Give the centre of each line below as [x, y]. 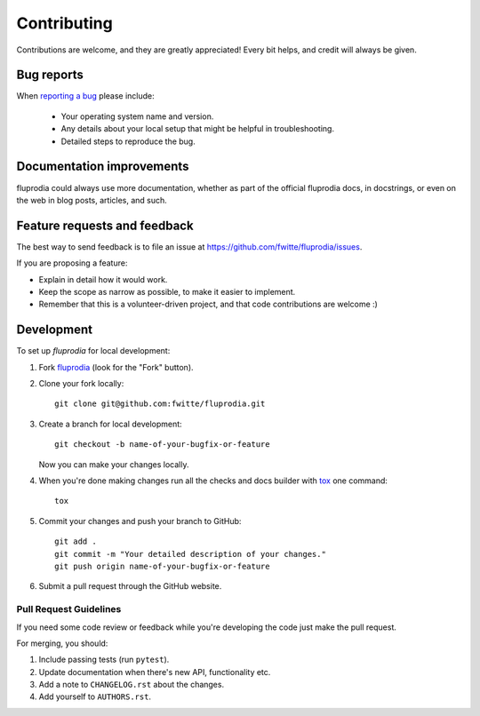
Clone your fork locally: [81, 384]
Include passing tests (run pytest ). [104, 660]
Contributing [64, 23]
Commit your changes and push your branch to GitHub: [140, 521]
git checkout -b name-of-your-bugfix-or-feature [162, 445]
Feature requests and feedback [105, 225]
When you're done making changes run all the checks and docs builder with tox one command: [213, 481]
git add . [76, 541]
